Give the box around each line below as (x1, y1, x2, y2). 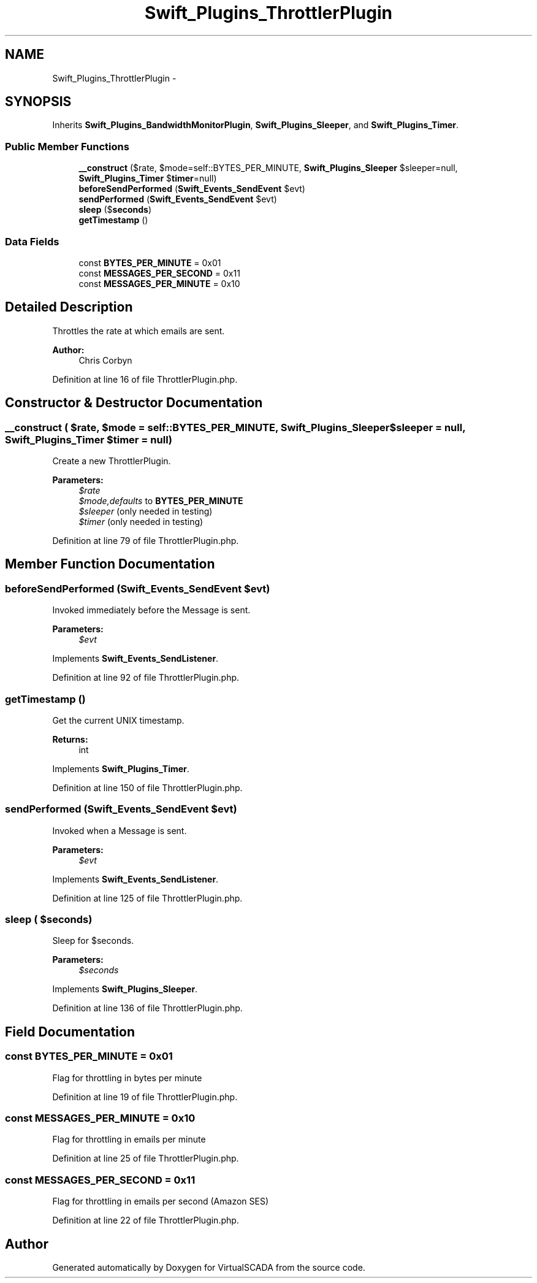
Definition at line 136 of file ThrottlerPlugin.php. (52, 1003, 243, 1014)
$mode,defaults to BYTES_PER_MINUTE (78, 496, 243, 506)
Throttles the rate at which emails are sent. (52, 325, 225, 336)
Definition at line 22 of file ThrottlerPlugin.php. (52, 1215, 239, 1226)
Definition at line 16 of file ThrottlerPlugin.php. (52, 373, 238, 385)
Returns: (52, 733, 88, 745)
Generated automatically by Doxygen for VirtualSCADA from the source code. (52, 1262, 365, 1273)
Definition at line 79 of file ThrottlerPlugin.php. (52, 535, 239, 546)
